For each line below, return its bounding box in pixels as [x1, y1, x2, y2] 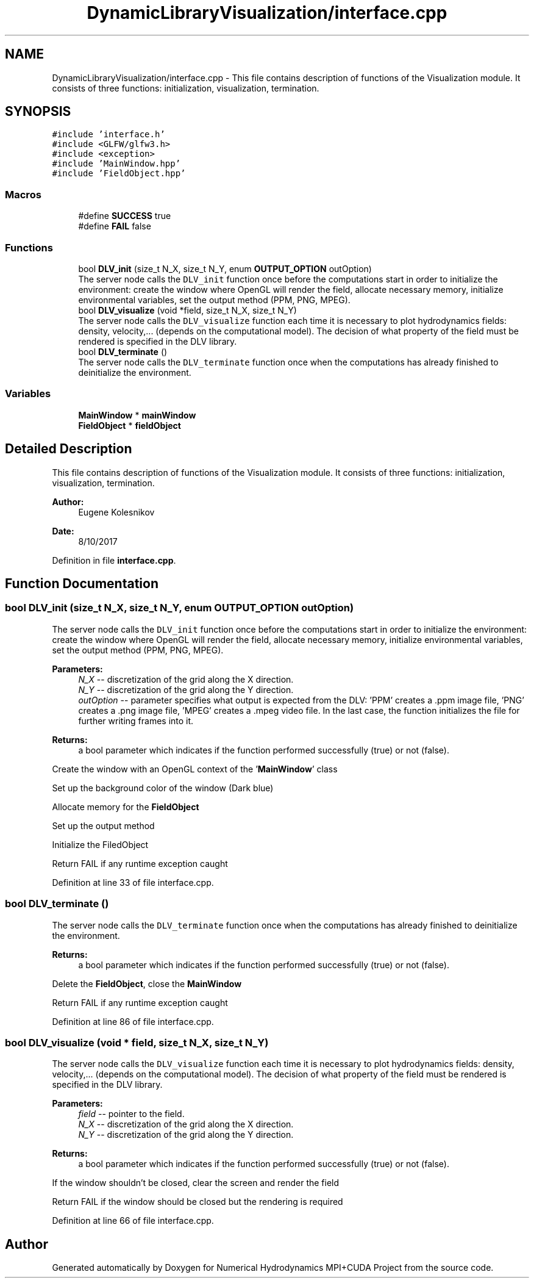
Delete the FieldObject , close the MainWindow [52, 978, 242, 989]
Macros [5, 188, 41, 201]
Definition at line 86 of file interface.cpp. [52, 1016, 214, 1027]
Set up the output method [52, 820, 155, 831]
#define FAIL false [78, 221, 151, 232]
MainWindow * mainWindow [78, 409, 196, 420]
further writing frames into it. [78, 715, 194, 726]
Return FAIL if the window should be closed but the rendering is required [52, 1196, 343, 1207]
